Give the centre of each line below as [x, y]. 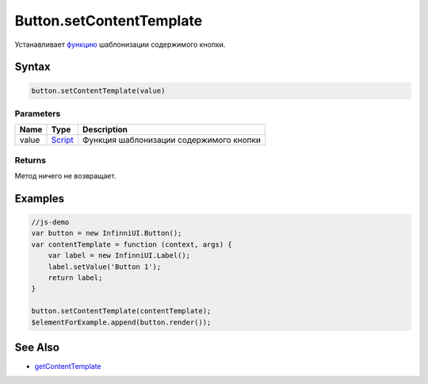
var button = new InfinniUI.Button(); [107, 233]
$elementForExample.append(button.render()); [121, 322]
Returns [31, 160]
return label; [75, 277]
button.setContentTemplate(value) [98, 90]
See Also [37, 347]
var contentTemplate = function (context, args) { [132, 244]
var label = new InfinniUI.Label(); [119, 255]
